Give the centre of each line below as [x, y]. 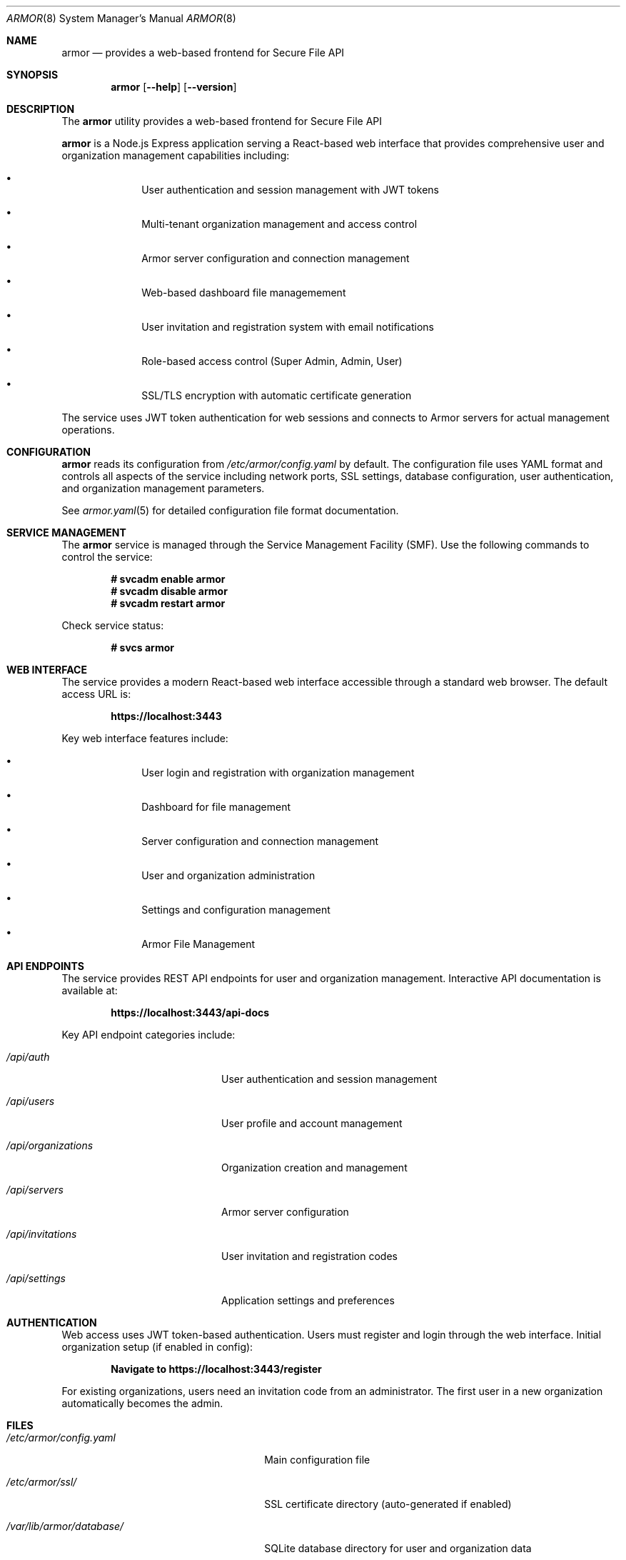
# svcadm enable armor [168, 579]
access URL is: [96, 694]
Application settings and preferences [308, 1300]
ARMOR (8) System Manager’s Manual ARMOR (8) [121, 18]
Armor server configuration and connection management [276, 258]
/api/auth [28, 1057]
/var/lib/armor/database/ [65, 1526]
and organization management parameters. [163, 488]
